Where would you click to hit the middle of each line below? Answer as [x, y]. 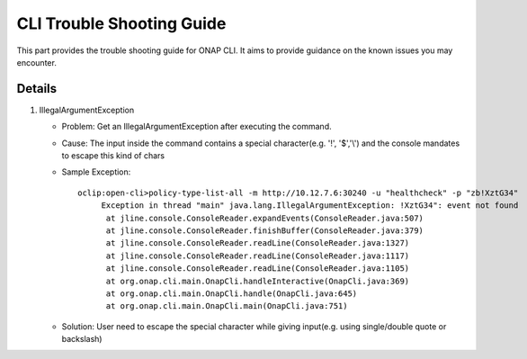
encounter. [37, 62]
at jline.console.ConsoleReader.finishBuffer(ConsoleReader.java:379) [265, 230]
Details [37, 89]
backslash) [82, 339]
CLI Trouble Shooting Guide [121, 23]
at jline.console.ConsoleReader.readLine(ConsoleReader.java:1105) [258, 269]
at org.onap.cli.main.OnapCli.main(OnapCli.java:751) [227, 306]
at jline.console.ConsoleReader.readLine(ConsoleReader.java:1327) [258, 243]
